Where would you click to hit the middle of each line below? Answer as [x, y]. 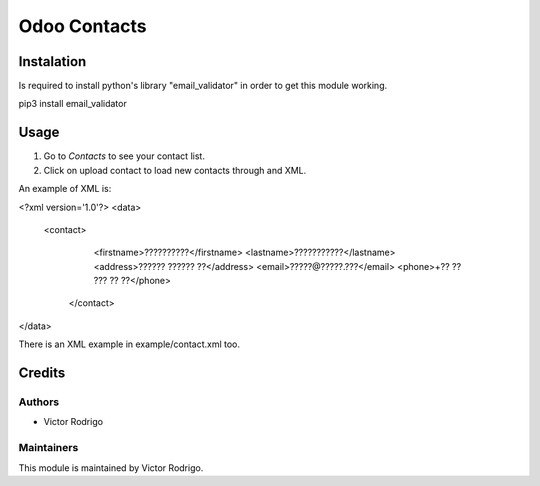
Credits [42, 373]
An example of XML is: [65, 189]
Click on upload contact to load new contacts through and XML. [175, 170]
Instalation [52, 61]
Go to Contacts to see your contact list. [124, 156]
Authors [39, 402]
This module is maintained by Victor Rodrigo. [111, 467]
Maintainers [48, 448]
